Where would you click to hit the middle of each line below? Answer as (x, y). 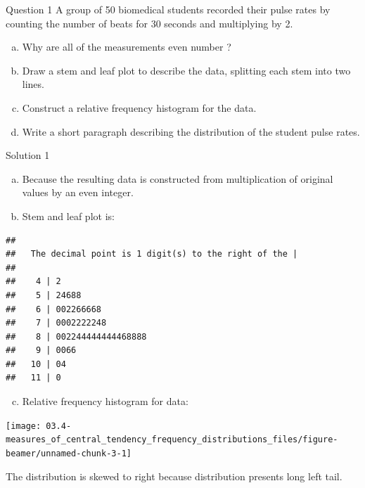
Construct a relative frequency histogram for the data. (139, 107)
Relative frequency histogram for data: (105, 401)
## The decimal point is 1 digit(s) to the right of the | (152, 254)
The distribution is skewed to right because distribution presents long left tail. (174, 476)
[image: (24, 426)
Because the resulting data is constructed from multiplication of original (178, 178)
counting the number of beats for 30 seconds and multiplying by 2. (149, 23)
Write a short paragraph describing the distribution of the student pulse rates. (191, 131)
